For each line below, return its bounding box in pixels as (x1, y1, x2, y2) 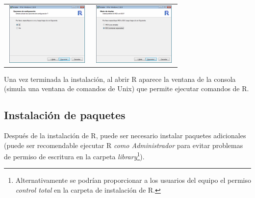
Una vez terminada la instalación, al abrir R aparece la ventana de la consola (4, 74, 236, 84)
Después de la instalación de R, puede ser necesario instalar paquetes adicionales (4, 130, 246, 141)
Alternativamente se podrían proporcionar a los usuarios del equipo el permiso (15, 175, 251, 185)
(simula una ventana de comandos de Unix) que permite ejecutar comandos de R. (4, 83, 249, 94)
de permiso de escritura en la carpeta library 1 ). (4, 150, 145, 161)
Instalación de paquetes (4, 107, 126, 123)
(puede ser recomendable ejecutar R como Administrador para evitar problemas (4, 140, 243, 150)
